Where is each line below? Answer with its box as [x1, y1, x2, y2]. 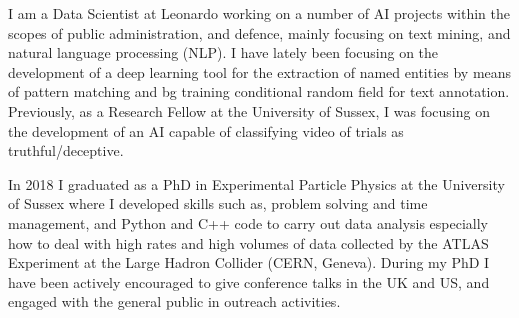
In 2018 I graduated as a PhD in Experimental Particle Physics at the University [8, 173, 505, 194]
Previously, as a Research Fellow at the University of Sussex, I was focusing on [8, 100, 490, 121]
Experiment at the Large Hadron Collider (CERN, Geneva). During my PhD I [8, 252, 490, 273]
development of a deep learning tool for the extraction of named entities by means [8, 61, 512, 82]
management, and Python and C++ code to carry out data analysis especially [8, 212, 489, 233]
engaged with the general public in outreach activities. [8, 291, 341, 312]
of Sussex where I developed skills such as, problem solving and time [8, 193, 428, 214]
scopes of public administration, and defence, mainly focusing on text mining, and [8, 22, 511, 43]
